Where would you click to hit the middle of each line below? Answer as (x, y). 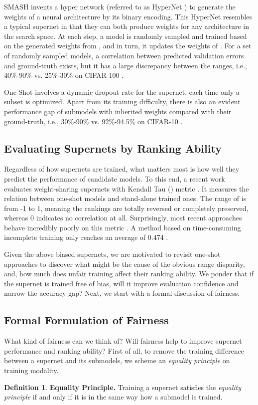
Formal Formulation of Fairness (86, 320)
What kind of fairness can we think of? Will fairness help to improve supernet (123, 341)
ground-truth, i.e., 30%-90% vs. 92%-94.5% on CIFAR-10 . (93, 121)
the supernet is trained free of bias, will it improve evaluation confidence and (121, 283)
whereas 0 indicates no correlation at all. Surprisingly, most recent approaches (123, 218)
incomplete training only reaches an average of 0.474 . (86, 237)
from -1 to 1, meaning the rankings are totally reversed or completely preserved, (126, 208)
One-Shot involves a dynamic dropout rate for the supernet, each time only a (122, 92)
